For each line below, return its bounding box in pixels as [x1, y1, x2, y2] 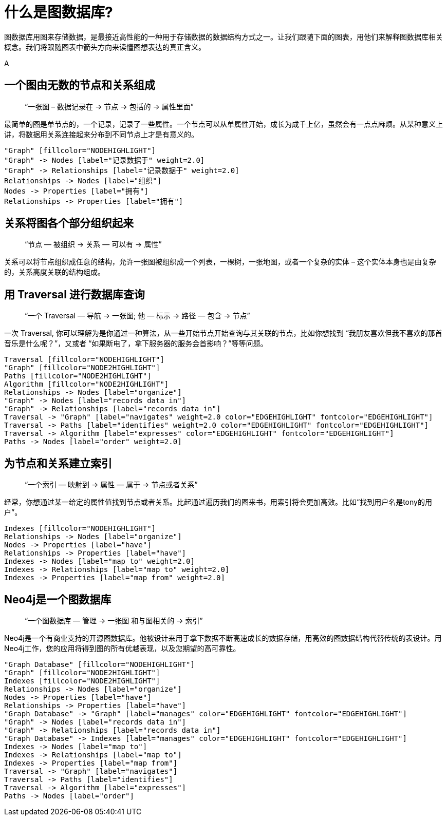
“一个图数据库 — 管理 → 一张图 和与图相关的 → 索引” [25, 616, 203, 625]
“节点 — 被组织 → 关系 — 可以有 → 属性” [25, 240, 162, 249]
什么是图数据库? [4, 4, 113, 21]
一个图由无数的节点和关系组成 [4, 79, 155, 92]
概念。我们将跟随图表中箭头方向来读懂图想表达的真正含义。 [4, 42, 206, 51]
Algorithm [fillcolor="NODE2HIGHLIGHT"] [4, 380, 169, 389]
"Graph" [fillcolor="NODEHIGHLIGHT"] [4, 146, 156, 155]
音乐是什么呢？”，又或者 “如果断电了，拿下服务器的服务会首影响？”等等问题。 [4, 339, 268, 348]
